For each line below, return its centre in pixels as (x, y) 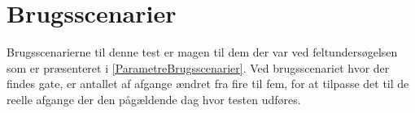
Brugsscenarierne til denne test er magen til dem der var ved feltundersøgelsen (202, 52)
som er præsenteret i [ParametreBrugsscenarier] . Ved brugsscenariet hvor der (198, 67)
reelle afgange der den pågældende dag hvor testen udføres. (154, 99)
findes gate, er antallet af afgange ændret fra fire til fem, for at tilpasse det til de (208, 84)
